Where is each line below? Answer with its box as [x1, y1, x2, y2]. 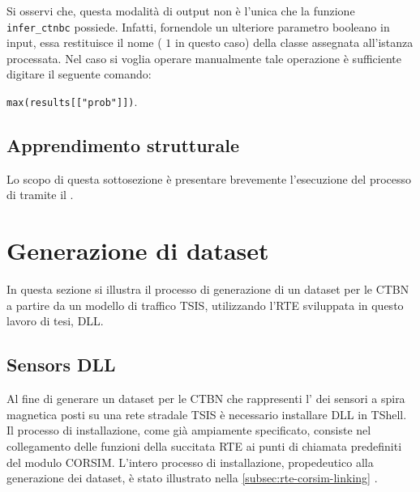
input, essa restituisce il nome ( [6, 34, 162, 51]
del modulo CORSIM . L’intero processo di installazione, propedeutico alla [6, 453, 374, 470]
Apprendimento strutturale [6, 133, 240, 158]
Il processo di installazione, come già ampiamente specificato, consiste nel [6, 422, 371, 439]
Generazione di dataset [6, 234, 269, 267]
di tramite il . [6, 186, 74, 203]
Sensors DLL [6, 352, 116, 377]
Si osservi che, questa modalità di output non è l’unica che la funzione [6, 2, 355, 19]
